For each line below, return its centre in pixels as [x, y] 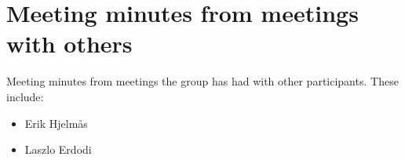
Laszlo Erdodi [58, 149]
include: [25, 96]
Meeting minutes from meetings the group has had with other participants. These [202, 81]
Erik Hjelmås [56, 123]
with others [69, 44]
